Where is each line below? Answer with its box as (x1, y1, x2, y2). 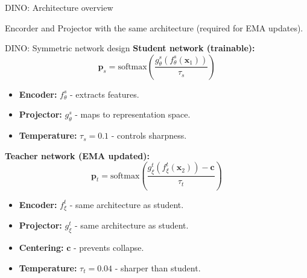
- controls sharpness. (111, 129, 187, 142)
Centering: (19, 241, 64, 254)
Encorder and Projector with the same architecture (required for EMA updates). (5, 21, 303, 34)
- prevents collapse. (74, 241, 144, 254)
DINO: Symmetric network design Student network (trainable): (5, 42, 255, 54)
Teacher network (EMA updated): (5, 149, 150, 162)
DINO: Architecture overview (5, 1, 113, 13)
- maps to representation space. (75, 108, 191, 121)
